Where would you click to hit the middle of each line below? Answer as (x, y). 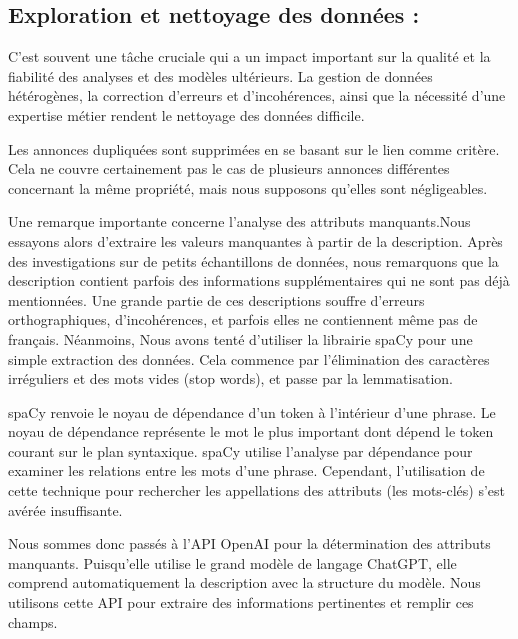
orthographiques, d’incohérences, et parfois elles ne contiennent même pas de (243, 319)
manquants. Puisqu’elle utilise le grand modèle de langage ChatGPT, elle (232, 562)
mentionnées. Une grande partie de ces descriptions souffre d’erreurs (216, 299)
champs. (33, 621)
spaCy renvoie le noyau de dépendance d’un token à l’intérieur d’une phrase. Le (252, 411)
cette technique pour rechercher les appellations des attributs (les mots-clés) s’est (257, 490)
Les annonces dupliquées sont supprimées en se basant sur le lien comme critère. (254, 148)
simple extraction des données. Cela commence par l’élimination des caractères (249, 358)
